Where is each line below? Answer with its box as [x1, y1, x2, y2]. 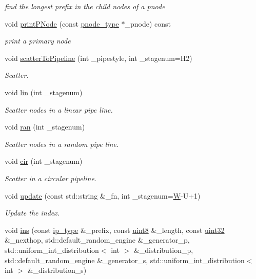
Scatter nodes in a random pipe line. [5, 138, 119, 149]
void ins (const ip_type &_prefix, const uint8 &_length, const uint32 [5, 224, 225, 235]
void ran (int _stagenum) [5, 121, 85, 132]
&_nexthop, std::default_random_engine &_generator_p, [5, 234, 190, 245]
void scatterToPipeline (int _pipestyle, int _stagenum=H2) [5, 52, 192, 63]
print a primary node [5, 35, 71, 46]
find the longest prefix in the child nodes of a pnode [5, 1, 165, 11]
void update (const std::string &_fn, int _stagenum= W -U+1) [5, 190, 201, 201]
